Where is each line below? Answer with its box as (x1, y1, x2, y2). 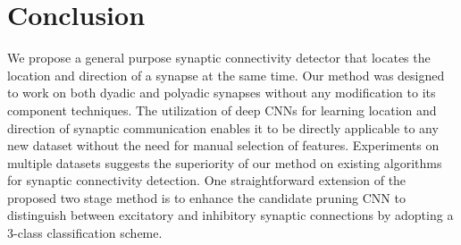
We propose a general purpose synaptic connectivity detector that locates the (7, 48, 431, 67)
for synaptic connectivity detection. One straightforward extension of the (7, 171, 407, 190)
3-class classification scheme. (7, 224, 163, 242)
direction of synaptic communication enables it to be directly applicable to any (7, 118, 439, 137)
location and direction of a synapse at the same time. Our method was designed (7, 65, 445, 84)
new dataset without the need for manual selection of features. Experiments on (7, 136, 440, 155)
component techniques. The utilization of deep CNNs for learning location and (7, 100, 437, 119)
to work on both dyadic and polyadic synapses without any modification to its (7, 83, 436, 102)
